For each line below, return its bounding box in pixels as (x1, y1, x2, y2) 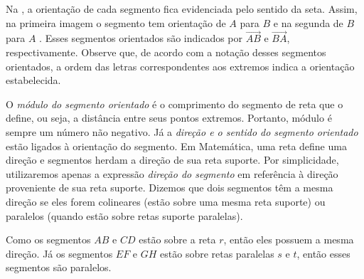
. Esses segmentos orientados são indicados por (39, 31, 243, 46)
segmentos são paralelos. (6, 260, 112, 275)
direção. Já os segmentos (6, 246, 113, 260)
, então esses (296, 246, 350, 260)
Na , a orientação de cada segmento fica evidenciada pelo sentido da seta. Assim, (6, 1, 358, 16)
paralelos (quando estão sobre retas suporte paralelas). (6, 208, 243, 223)
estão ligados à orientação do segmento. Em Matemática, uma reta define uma (6, 138, 347, 153)
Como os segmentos (6, 232, 91, 247)
